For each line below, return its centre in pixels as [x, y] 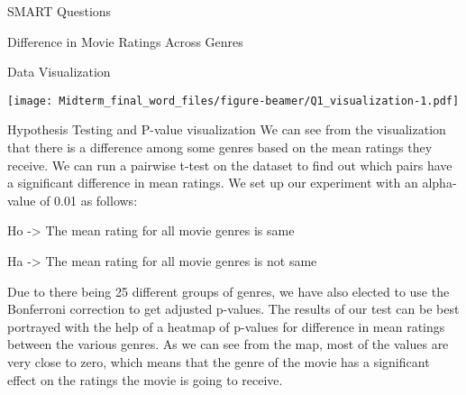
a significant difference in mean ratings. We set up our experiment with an [213, 183]
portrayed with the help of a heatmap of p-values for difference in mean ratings [226, 326]
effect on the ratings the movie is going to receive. [145, 379]
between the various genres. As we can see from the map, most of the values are [228, 344]
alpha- [439, 183]
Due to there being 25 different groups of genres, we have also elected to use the [228, 291]
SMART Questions [59, 11]
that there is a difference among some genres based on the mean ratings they [220, 147]
